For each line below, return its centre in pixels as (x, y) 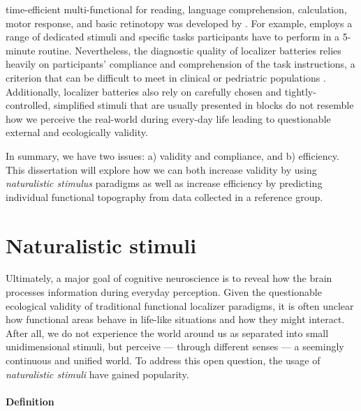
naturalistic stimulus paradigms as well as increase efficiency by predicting (164, 183)
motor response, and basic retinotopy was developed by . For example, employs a (179, 23)
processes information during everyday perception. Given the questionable (164, 292)
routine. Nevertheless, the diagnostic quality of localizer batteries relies (190, 50)
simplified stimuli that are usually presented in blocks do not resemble (204, 105)
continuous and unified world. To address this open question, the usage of (163, 360)
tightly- (300, 91)
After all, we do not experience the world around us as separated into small (167, 332)
